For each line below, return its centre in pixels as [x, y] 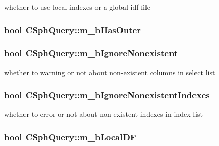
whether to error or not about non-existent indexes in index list [103, 114]
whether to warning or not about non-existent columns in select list [110, 72]
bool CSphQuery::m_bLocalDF [70, 137]
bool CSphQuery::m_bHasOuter [72, 29]
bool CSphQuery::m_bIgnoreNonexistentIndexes [107, 95]
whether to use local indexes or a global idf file [77, 7]
